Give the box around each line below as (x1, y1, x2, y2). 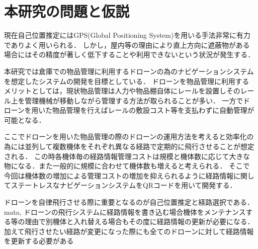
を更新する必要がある (4, 236, 74, 246)
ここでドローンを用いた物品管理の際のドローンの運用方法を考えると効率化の (4, 131, 254, 142)
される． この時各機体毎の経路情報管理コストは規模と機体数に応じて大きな (4, 151, 250, 161)
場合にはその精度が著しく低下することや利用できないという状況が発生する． (4, 49, 255, 60)
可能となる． (4, 114, 46, 125)
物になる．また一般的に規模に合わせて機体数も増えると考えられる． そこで (4, 161, 250, 171)
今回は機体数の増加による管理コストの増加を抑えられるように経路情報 (4, 170, 234, 180)
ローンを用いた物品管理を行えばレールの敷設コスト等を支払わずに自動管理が (4, 105, 255, 115)
